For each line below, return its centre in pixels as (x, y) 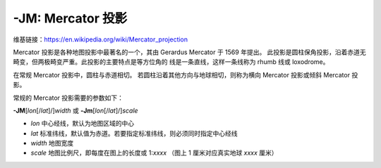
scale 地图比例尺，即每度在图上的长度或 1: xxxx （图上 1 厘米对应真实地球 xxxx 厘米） (154, 153)
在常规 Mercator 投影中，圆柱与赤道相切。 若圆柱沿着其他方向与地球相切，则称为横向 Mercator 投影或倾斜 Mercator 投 (186, 75)
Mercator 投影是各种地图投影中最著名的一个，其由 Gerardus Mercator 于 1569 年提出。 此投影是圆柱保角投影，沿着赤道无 (189, 52)
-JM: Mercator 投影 (70, 18)
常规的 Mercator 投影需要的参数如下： (68, 98)
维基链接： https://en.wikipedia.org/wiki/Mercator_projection (101, 39)
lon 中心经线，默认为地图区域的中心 (83, 124)
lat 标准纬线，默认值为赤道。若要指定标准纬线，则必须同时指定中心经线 (134, 133)
